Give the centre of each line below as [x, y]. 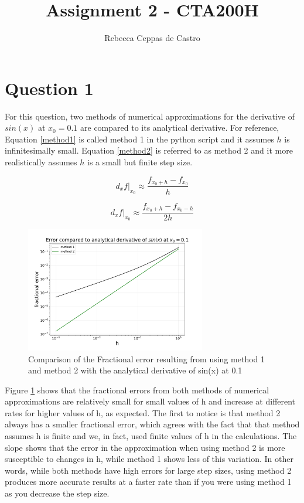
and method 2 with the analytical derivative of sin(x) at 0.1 [135, 370]
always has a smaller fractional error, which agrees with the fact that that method [152, 424]
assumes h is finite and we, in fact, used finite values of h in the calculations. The [151, 436]
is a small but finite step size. [140, 162]
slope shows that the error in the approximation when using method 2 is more [145, 447]
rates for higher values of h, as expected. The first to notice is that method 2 [143, 412]
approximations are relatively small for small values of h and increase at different [150, 401]
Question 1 [49, 88]
